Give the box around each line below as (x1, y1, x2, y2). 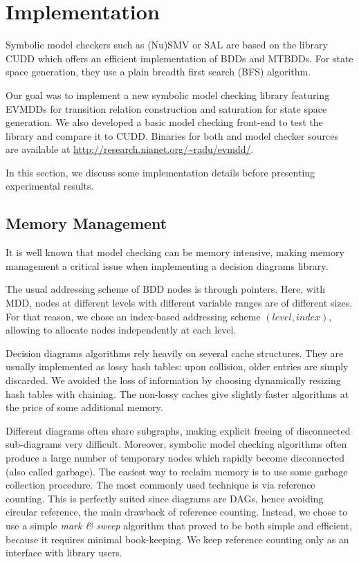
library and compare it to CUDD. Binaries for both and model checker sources (6, 128, 338, 143)
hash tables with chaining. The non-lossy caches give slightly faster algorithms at (6, 386, 349, 401)
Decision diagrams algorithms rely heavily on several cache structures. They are (6, 345, 344, 360)
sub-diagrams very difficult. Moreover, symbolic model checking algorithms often (6, 437, 347, 451)
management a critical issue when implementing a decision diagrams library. (6, 258, 329, 273)
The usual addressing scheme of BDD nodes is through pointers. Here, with (6, 282, 326, 296)
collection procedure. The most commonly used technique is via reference (6, 477, 315, 492)
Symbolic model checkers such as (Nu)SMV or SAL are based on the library (6, 37, 328, 52)
